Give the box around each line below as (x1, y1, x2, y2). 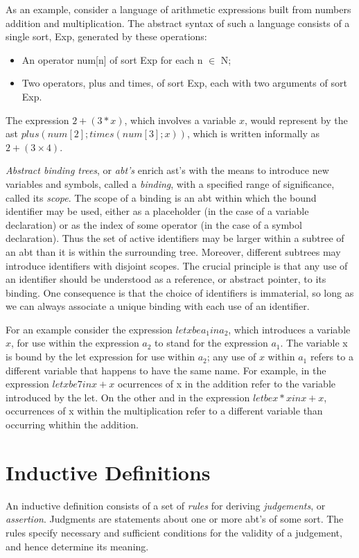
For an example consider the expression (6, 322, 173, 336)
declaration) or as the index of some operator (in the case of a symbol (6, 217, 302, 232)
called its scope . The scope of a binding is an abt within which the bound (6, 190, 317, 204)
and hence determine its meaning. (6, 539, 149, 553)
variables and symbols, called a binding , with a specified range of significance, (6, 176, 335, 191)
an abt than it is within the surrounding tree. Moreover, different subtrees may (6, 244, 341, 259)
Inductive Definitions (6, 457, 211, 486)
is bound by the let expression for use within (6, 349, 195, 364)
